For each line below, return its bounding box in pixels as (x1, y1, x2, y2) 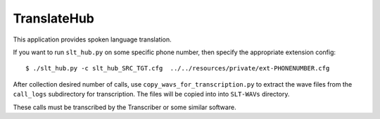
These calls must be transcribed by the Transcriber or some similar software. (13, 103, 236, 111)
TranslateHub (13, 11, 94, 26)
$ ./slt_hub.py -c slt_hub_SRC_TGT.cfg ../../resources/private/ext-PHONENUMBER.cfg (25, 64, 330, 73)
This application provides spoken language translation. (13, 35, 172, 44)
